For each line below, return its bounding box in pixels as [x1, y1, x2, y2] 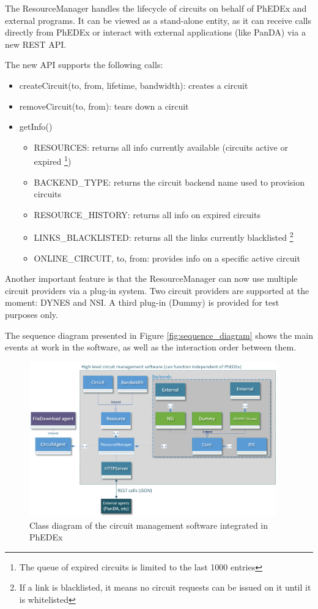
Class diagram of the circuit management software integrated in [29, 518, 268, 531]
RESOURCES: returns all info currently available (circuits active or [34, 140, 288, 153]
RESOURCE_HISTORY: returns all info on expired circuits [34, 208, 261, 221]
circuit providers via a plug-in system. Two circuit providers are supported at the [5, 284, 309, 297]
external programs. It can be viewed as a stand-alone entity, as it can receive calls [5, 13, 311, 26]
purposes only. [5, 308, 58, 320]
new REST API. [5, 37, 67, 50]
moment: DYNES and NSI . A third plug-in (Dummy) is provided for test [5, 296, 279, 309]
